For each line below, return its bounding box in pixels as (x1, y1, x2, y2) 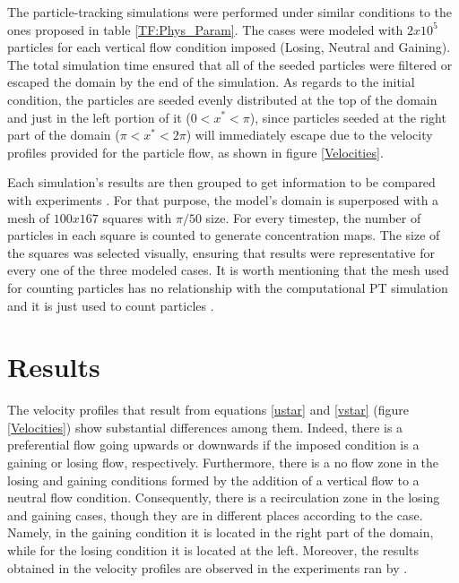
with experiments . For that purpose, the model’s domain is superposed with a (7, 190, 439, 209)
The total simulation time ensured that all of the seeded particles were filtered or (7, 55, 453, 73)
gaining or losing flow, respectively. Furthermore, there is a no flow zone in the (7, 453, 438, 471)
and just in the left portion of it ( (7, 107, 191, 126)
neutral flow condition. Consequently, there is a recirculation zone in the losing (7, 488, 440, 507)
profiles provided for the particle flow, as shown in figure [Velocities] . (7, 142, 384, 161)
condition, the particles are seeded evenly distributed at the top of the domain (7, 90, 437, 108)
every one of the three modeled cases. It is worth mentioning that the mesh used (7, 261, 449, 279)
